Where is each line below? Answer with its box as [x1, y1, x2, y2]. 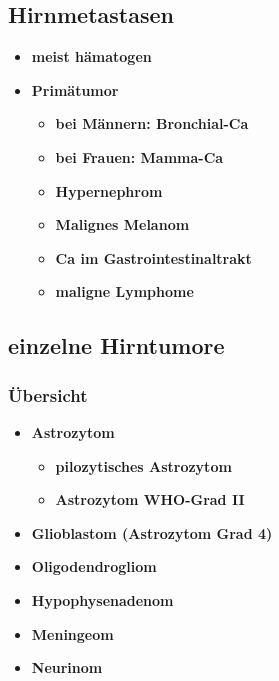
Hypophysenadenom [31, 589, 174, 610]
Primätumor [31, 79, 119, 100]
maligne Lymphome [55, 281, 194, 302]
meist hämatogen [31, 46, 152, 67]
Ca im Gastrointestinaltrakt [55, 247, 252, 268]
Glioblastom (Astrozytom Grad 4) [31, 522, 273, 543]
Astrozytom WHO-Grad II [55, 489, 245, 510]
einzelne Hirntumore [8, 330, 225, 361]
